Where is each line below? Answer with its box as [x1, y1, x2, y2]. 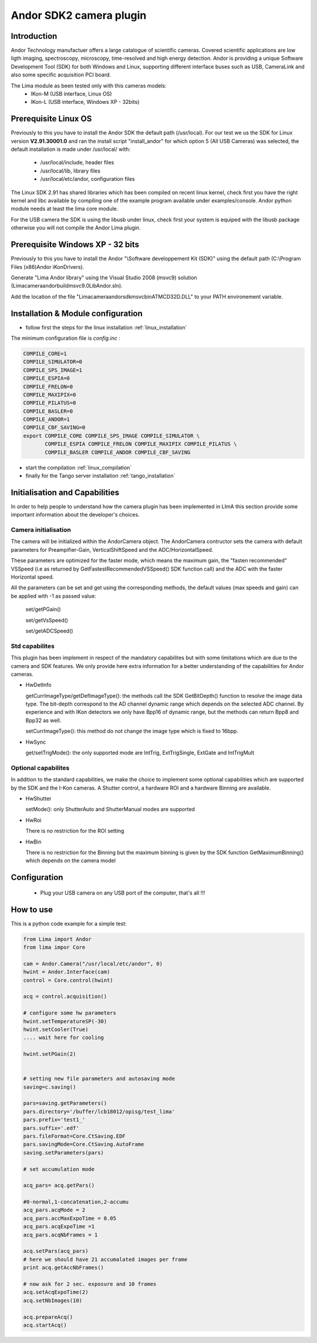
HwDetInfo [25, 681, 52, 689]
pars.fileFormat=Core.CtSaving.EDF [23, 1133, 126, 1139]
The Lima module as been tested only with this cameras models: [11, 82, 167, 89]
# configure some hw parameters [23, 1010, 117, 1017]
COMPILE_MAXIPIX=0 [23, 391, 76, 398]
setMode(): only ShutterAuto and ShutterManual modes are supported [25, 806, 195, 813]
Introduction [11, 31, 58, 41]
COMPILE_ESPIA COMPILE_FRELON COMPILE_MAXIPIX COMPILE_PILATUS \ [45, 441, 237, 447]
